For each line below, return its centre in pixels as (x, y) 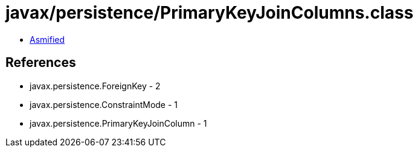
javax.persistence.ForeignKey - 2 (95, 86)
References (41, 63)
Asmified (47, 39)
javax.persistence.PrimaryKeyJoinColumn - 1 (118, 123)
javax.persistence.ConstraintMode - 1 (104, 104)
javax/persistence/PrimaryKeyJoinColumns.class (210, 13)
